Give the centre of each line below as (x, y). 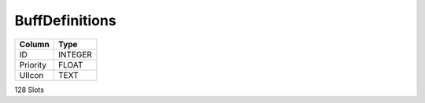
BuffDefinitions (66, 20)
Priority (33, 64)
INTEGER (75, 54)
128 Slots (30, 90)
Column (35, 44)
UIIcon (31, 75)
